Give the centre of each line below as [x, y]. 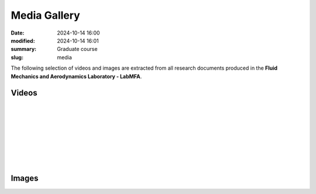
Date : [18, 33]
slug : [17, 57]
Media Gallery [45, 15]
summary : [24, 49]
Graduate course [77, 49]
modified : [23, 40]
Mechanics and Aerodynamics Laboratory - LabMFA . [76, 76]
